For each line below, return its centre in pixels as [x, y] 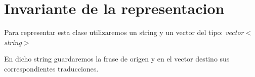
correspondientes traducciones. [51, 68]
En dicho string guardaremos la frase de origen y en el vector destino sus [117, 59]
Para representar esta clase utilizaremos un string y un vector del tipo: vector [124, 32]
